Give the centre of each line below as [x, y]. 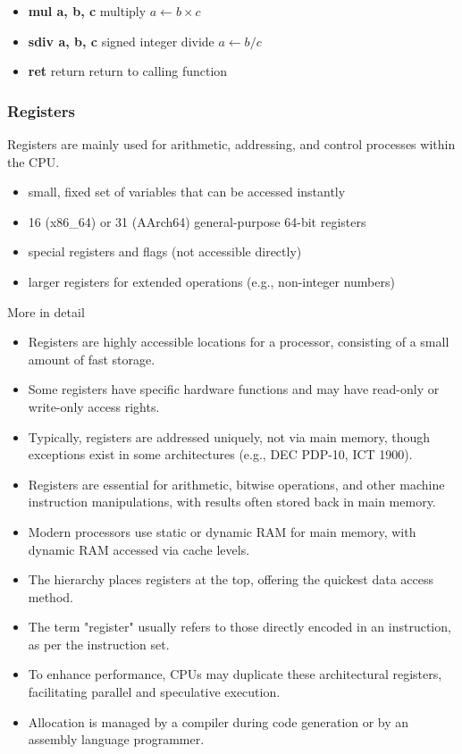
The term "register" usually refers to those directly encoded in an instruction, [239, 627]
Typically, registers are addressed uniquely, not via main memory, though [229, 436]
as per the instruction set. [99, 644]
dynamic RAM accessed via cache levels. [139, 549]
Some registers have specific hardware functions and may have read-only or [234, 389]
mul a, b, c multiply [87, 11]
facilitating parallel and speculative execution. [154, 692]
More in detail [46, 311]
